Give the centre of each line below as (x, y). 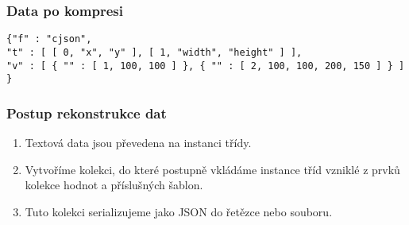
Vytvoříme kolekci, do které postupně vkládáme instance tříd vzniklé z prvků (212, 169)
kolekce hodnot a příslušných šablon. (114, 185)
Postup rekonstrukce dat (87, 112)
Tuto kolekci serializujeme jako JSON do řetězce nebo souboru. (179, 211)
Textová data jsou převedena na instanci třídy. (138, 143)
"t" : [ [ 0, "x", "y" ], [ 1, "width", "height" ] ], (154, 52)
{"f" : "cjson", (49, 39)
